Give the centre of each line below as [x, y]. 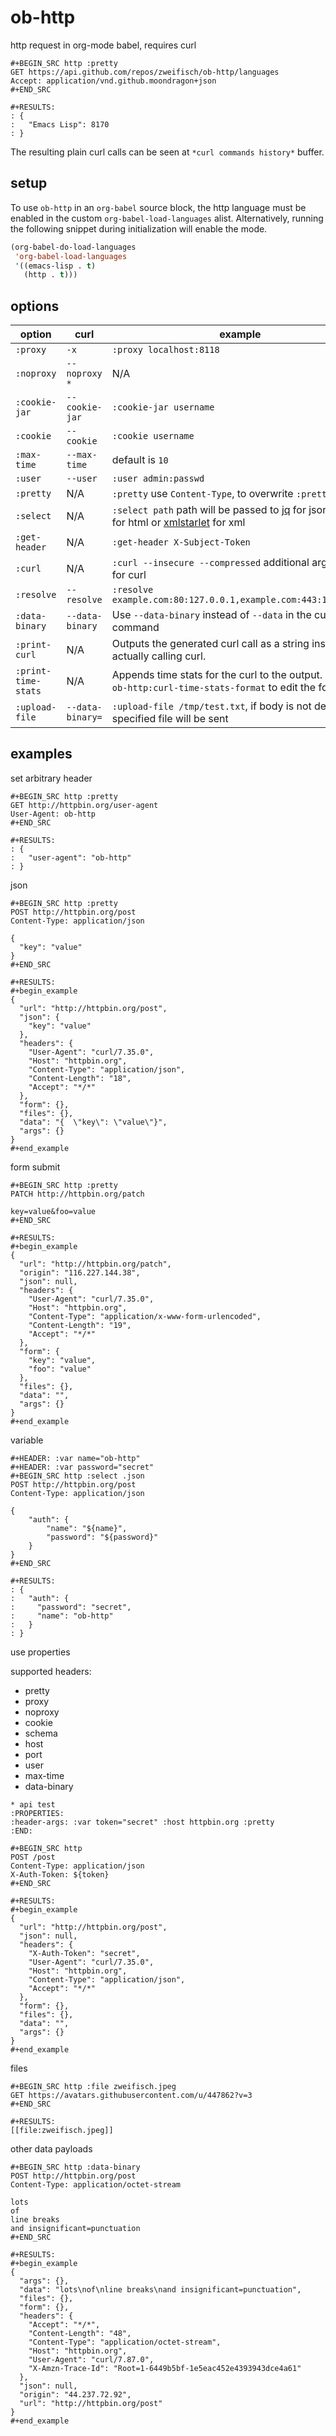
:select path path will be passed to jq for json [220, 510]
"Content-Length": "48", [80, 2333]
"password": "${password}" [102, 1537]
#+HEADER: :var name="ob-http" [75, 1458]
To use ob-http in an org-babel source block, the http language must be [158, 207]
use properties [40, 1652]
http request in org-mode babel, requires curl [103, 45]
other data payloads [51, 2148]
